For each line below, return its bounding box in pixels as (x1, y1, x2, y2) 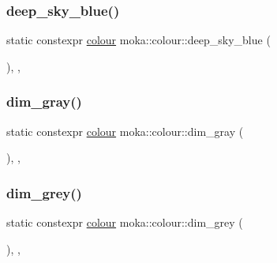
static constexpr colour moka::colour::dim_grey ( (6, 214, 243, 231)
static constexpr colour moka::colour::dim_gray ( (6, 122, 244, 139)
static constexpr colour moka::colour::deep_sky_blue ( (6, 32, 271, 48)
